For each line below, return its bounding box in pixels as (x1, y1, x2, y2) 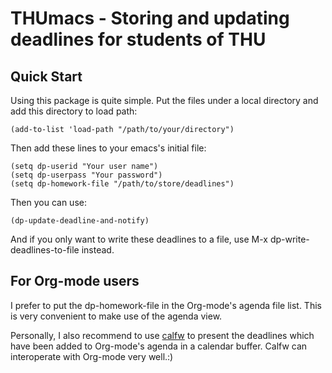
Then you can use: (10, 197, 87, 208)
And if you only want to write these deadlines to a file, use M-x (10, 233, 268, 245)
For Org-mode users (10, 273, 140, 290)
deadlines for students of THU (10, 28, 267, 51)
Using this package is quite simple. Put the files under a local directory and (10, 95, 319, 106)
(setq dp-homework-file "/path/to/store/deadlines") (10, 179, 235, 189)
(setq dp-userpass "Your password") (10, 170, 163, 180)
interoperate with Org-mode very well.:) (10, 350, 174, 362)
